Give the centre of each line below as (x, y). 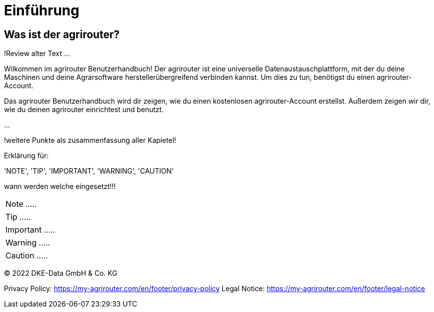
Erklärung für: (26, 156)
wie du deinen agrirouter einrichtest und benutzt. (84, 110)
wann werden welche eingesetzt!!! (60, 187)
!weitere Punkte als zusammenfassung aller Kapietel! (90, 140)
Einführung (42, 10)
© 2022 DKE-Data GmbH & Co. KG (61, 273)
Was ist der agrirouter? (62, 34)
